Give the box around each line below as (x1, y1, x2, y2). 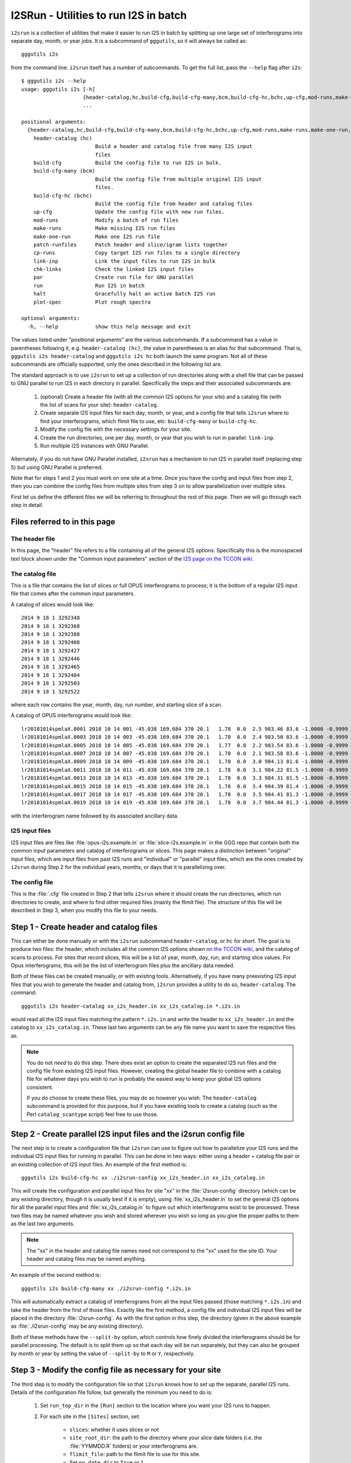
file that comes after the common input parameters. (11, 590, 135, 597)
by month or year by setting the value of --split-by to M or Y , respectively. (11, 1349, 195, 1357)
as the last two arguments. (11, 1220, 75, 1227)
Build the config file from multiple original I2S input (95, 176, 262, 183)
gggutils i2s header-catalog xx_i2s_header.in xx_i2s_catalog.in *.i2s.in (21, 1002, 240, 1009)
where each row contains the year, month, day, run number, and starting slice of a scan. (11, 701, 223, 708)
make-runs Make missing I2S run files (33, 225, 175, 232)
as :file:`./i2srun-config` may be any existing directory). (11, 1323, 144, 1330)
